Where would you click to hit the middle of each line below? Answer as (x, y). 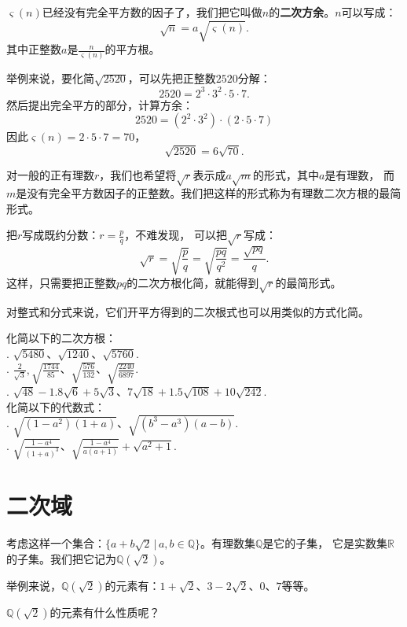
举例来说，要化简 (50, 78)
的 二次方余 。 (302, 12)
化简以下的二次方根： (61, 338)
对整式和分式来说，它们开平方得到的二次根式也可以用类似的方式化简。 (188, 311)
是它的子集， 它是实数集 (325, 543)
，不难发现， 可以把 (176, 235)
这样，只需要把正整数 (61, 282)
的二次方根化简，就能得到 (193, 282)
